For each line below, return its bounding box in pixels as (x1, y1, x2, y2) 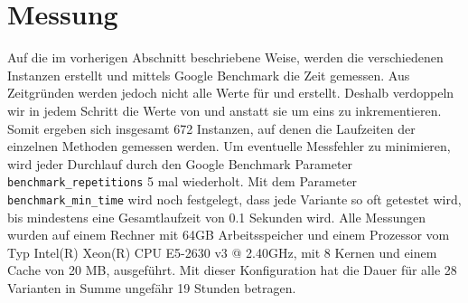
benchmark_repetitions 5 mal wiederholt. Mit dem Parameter (7, 172, 358, 191)
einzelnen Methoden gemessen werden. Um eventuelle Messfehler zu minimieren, (7, 137, 451, 156)
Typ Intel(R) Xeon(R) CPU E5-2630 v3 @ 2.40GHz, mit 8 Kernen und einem (7, 242, 437, 261)
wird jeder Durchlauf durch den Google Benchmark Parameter (7, 154, 353, 173)
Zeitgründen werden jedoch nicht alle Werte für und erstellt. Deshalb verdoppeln (7, 83, 454, 102)
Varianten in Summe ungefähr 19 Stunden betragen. (7, 278, 296, 297)
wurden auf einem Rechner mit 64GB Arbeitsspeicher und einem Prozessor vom (7, 225, 450, 244)
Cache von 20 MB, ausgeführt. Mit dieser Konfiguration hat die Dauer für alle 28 (7, 260, 457, 279)
